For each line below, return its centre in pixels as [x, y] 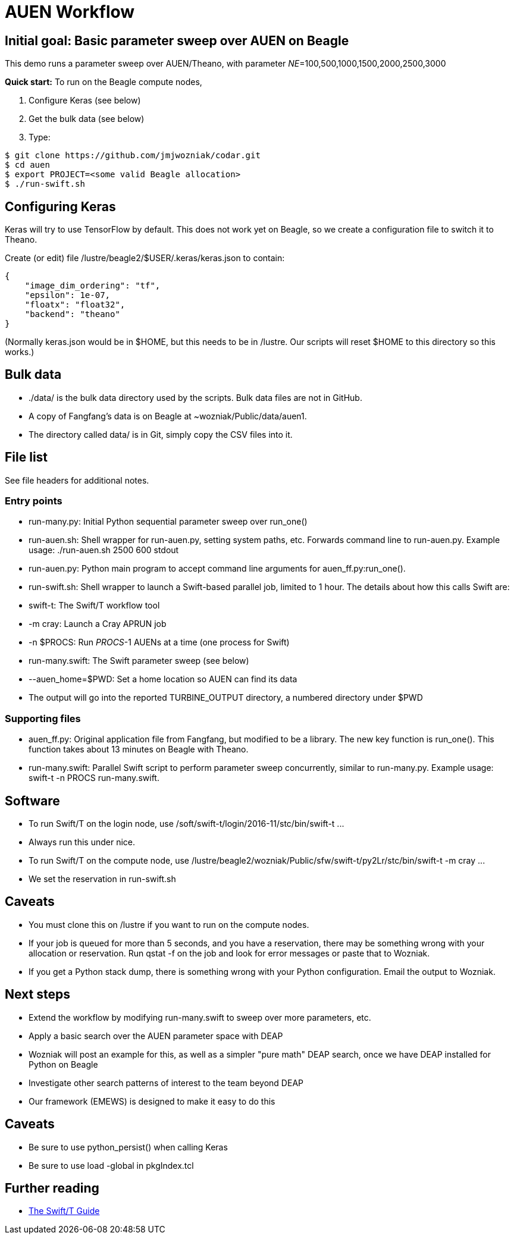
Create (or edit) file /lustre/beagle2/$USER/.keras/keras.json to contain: [145, 258]
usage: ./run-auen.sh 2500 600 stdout [104, 550]
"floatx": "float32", [75, 305]
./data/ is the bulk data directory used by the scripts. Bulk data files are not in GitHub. [195, 397]
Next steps [37, 995]
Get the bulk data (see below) [87, 119]
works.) [20, 352]
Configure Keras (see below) [85, 101]
